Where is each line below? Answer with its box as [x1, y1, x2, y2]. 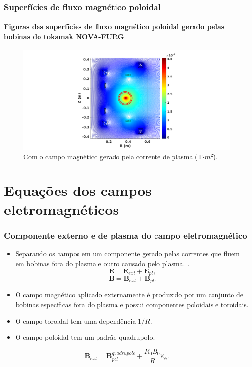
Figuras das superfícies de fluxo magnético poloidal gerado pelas [4, 21, 225, 32]
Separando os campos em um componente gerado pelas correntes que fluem [15, 249, 240, 259]
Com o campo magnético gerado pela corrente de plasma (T [23, 151, 203, 161]
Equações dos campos [4, 180, 152, 200]
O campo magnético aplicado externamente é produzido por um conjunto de [15, 290, 243, 300]
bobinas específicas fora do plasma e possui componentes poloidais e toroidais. [15, 299, 249, 309]
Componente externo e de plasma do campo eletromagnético [4, 230, 247, 242]
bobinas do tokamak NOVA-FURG [4, 31, 124, 41]
